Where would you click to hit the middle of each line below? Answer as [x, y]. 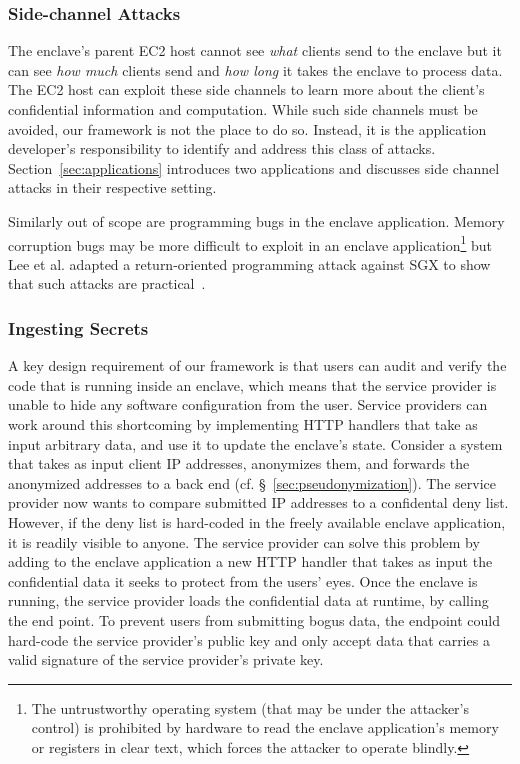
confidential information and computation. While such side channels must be [243, 109]
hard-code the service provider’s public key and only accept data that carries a [249, 639]
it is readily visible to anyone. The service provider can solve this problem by [244, 541]
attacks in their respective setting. [112, 187]
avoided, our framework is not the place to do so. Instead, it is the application [247, 128]
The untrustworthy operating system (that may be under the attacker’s [250, 707]
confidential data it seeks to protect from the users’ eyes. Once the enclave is [243, 580]
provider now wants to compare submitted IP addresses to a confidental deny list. [258, 502]
